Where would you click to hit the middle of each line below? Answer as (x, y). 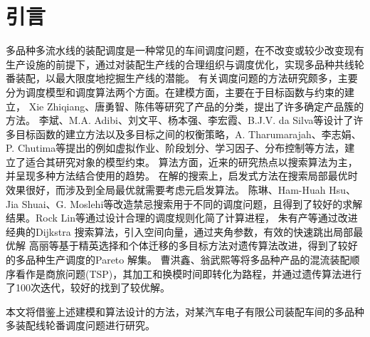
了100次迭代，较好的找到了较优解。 (88, 287)
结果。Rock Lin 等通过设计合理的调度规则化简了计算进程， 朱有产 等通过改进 (182, 218)
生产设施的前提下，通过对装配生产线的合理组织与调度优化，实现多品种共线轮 (185, 64)
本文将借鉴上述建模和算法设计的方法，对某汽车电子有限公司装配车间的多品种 (185, 311)
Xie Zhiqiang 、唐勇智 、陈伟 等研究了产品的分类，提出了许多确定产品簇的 (196, 106)
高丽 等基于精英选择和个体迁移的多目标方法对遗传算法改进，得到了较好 (193, 245)
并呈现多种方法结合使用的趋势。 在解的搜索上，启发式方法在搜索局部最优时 (182, 176)
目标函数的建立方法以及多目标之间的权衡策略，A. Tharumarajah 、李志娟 (183, 134)
